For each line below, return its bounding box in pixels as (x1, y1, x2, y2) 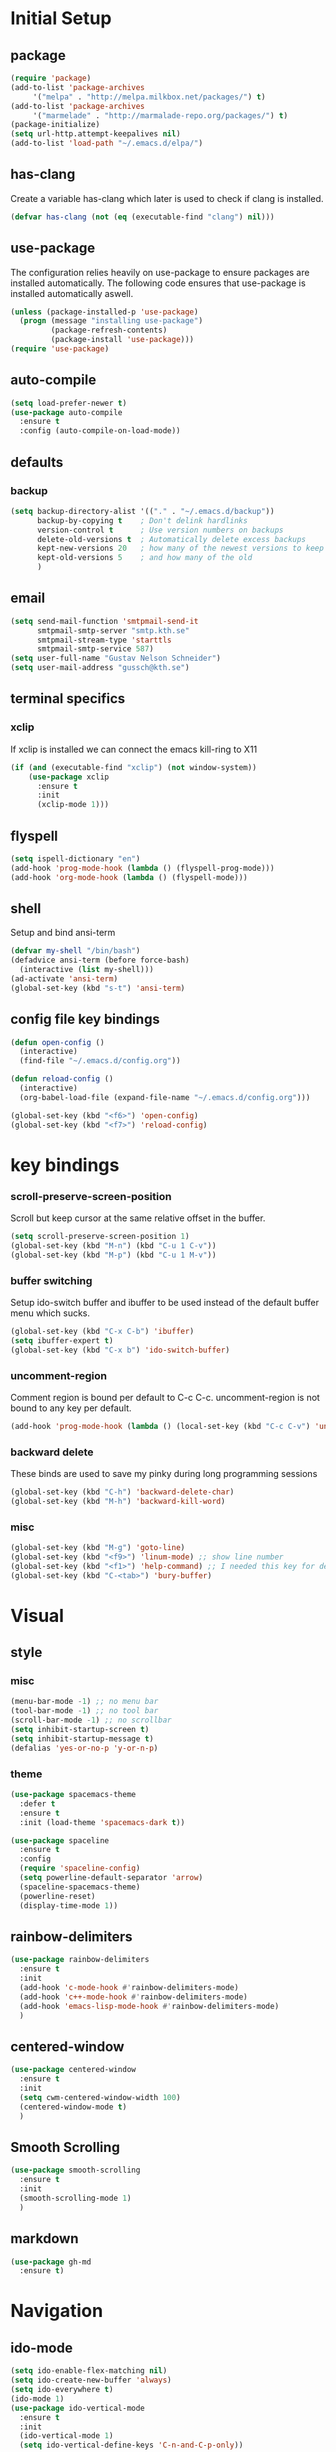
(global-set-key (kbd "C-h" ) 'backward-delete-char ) (10, 1487, 235, 1497)
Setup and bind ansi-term (10, 927, 116, 939)
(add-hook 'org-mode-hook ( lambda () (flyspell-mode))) (10, 872, 248, 882)
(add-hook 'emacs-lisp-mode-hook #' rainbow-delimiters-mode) (19, 2001, 280, 2011)
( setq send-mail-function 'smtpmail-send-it (10, 616, 199, 626)
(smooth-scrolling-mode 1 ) (19, 2193, 132, 2203)
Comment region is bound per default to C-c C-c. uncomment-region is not (10, 1391, 320, 1403)
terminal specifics (10, 690, 126, 707)
